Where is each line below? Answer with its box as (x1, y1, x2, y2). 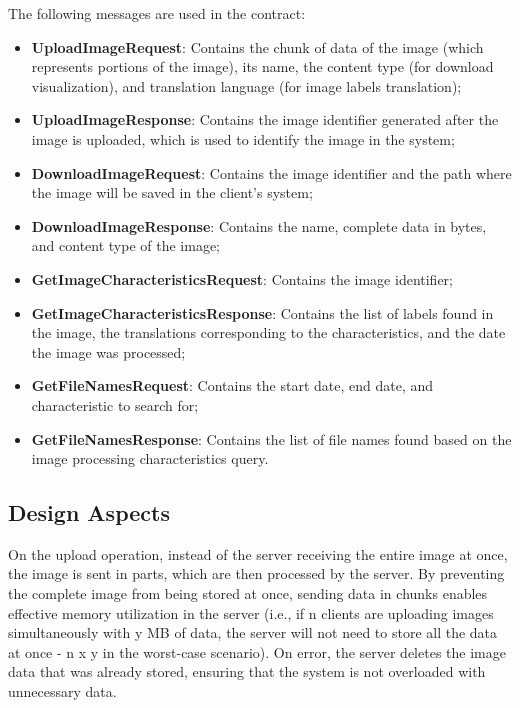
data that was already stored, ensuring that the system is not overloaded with (8, 661, 486, 682)
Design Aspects (8, 497, 170, 528)
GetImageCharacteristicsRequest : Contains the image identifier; (31, 268, 454, 289)
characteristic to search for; (31, 394, 199, 415)
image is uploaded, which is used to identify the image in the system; (31, 128, 455, 149)
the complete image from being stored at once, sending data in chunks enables (8, 583, 488, 604)
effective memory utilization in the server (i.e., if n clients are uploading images (8, 602, 494, 623)
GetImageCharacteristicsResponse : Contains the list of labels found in (31, 302, 494, 323)
